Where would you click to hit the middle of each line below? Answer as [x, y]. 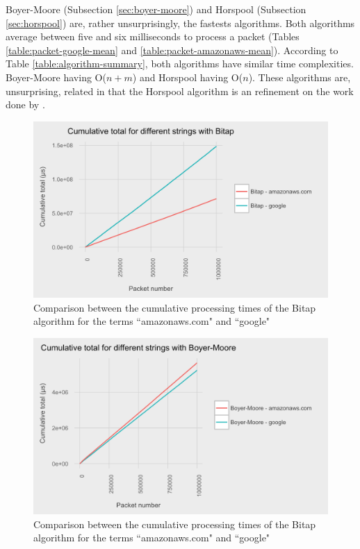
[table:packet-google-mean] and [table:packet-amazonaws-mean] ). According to [172, 50]
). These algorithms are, [300, 77]
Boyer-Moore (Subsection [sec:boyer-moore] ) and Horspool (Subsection [156, 9]
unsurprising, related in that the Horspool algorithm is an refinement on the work [180, 91]
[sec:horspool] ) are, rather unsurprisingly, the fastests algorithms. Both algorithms [180, 23]
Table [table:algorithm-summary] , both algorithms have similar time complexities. [180, 64]
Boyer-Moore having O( [56, 77]
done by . [25, 104]
